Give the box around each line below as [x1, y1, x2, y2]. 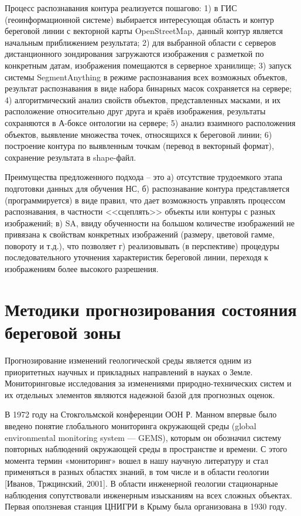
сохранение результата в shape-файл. [5, 151, 136, 163]
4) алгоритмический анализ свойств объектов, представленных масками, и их [5, 93, 281, 106]
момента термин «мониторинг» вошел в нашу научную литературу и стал [5, 454, 268, 466]
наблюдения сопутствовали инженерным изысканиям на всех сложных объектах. [5, 488, 292, 501]
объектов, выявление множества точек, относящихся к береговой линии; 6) [5, 128, 272, 140]
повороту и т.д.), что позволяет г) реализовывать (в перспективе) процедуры [5, 239, 279, 252]
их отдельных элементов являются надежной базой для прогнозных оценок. [5, 388, 275, 400]
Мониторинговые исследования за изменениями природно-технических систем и [5, 377, 292, 389]
